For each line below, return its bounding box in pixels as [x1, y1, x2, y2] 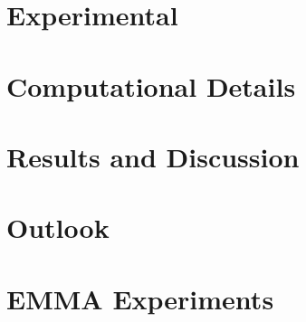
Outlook [6, 209, 110, 246]
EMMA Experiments [6, 279, 274, 317]
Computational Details [6, 67, 296, 104]
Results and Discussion [6, 137, 300, 175]
